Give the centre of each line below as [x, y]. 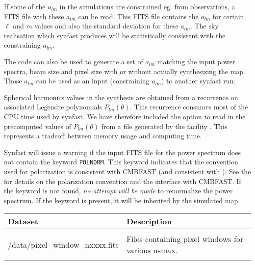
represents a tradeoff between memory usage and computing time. [103, 136]
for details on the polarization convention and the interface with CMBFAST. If [123, 181]
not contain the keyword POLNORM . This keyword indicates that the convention [121, 162]
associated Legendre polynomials [53, 107]
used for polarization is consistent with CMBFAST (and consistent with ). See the [127, 171]
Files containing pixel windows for [185, 239]
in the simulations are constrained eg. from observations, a [147, 6]
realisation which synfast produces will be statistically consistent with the [115, 35]
